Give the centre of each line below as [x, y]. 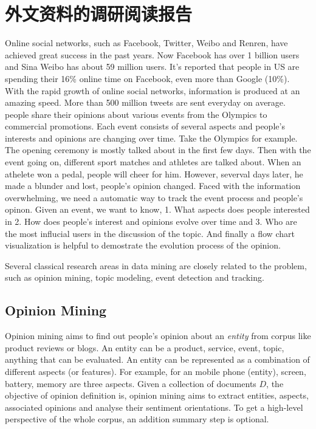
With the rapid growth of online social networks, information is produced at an [153, 90]
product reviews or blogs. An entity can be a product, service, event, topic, [145, 347]
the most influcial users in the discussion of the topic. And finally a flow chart [150, 233]
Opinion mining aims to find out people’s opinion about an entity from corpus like [158, 336]
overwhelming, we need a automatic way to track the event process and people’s [154, 197]
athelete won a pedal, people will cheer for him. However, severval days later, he [154, 173]
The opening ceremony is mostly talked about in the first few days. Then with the [158, 150]
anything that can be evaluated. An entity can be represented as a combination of [157, 359]
